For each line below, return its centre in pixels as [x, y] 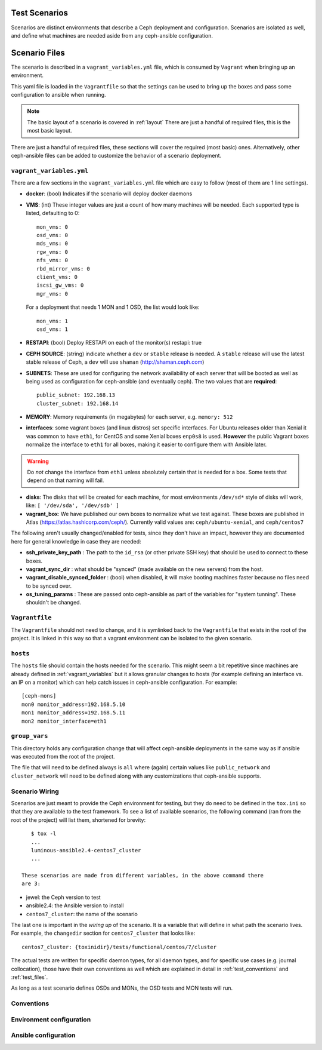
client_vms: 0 [57, 277]
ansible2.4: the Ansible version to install [75, 905]
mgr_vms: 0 [52, 294]
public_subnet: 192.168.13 [76, 395]
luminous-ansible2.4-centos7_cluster [86, 850]
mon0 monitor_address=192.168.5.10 [74, 704]
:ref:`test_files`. [29, 977]
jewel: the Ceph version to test [63, 897]
